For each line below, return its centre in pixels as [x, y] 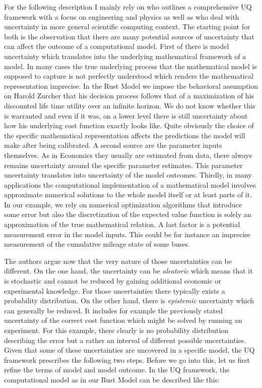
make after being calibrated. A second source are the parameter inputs [113, 145]
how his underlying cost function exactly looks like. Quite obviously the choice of [129, 125]
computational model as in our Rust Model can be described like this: [112, 379]
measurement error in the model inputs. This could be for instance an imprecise [127, 234]
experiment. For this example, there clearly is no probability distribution [116, 330]
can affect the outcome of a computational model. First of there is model [117, 46]
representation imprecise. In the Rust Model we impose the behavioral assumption [131, 86]
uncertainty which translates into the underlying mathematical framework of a [125, 56]
